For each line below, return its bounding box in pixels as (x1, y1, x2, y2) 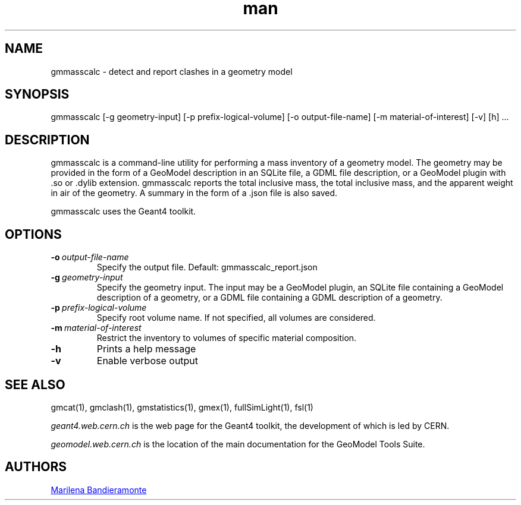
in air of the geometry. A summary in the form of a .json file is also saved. (51, 188, 338, 198)
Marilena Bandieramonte (51, 484, 147, 495)
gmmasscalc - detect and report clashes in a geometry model (51, 66, 293, 77)
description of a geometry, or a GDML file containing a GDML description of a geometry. (96, 292, 442, 303)
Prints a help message (96, 343, 196, 355)
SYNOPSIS (5, 87, 70, 102)
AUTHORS (5, 459, 67, 475)
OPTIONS (5, 226, 62, 242)
